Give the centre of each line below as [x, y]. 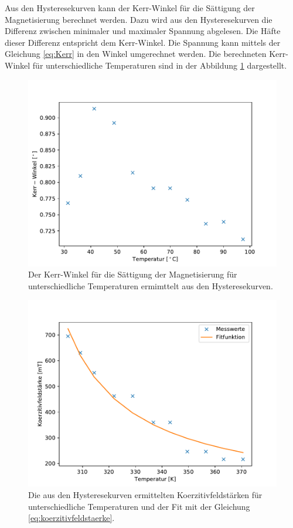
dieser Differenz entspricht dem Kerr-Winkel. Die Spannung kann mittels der [143, 42]
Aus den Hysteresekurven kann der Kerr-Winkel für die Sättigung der [130, 8]
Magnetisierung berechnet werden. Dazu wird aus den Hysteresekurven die [139, 19]
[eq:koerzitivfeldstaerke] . [71, 518]
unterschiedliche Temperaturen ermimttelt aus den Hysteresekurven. [151, 285]
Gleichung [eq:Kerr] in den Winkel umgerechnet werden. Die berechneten [136, 54]
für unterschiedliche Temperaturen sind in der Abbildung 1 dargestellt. [160, 65]
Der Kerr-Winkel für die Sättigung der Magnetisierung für [133, 274]
